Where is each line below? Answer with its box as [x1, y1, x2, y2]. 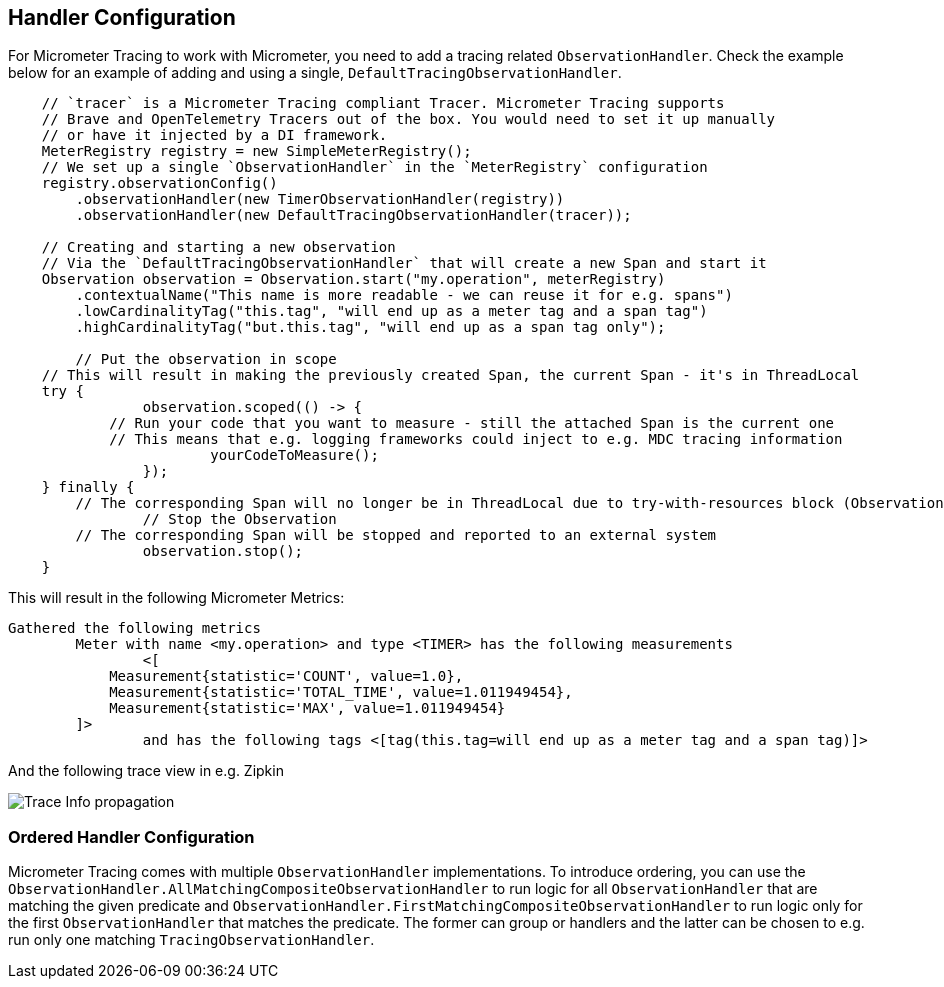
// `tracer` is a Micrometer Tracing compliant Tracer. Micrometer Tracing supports [41, 95, 725, 112]
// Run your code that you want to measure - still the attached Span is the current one [109, 415, 835, 432]
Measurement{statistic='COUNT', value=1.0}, [109, 668, 464, 685]
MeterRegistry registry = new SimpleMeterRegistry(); [41, 143, 472, 160]
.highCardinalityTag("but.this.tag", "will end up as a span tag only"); [75, 319, 666, 336]
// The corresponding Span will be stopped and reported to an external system [75, 527, 717, 544]
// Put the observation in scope [75, 351, 337, 368]
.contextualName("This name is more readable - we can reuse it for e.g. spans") [75, 287, 733, 304]
